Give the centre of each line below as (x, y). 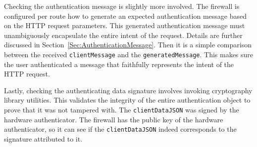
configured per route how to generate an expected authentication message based (125, 16)
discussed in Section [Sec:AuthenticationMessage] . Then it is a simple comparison (128, 45)
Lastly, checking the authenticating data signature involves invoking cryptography (128, 90)
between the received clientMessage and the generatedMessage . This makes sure (129, 54)
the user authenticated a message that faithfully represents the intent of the (119, 64)
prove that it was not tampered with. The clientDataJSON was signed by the (122, 110)
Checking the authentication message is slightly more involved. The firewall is (122, 6)
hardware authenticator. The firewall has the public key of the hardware (114, 119)
